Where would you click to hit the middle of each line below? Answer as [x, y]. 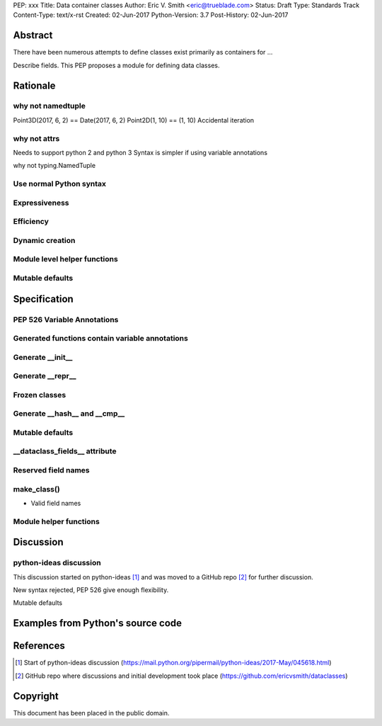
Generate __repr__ [45, 376]
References [39, 646]
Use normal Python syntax [59, 184]
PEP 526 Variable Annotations [66, 319]
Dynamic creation [44, 240]
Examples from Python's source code [98, 623]
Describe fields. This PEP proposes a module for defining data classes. [116, 65]
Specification [43, 299]
